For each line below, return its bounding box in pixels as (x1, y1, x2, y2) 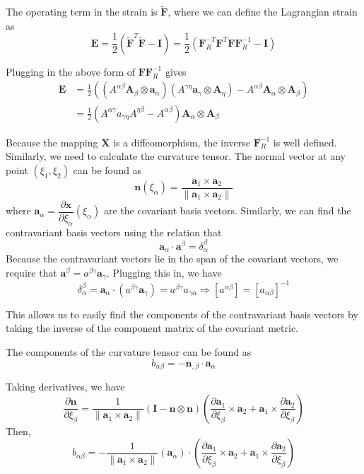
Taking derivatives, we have (6, 378, 125, 393)
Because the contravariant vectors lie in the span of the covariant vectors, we (6, 251, 339, 266)
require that (6, 265, 57, 279)
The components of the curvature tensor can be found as (6, 344, 252, 359)
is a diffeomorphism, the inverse (113, 134, 250, 149)
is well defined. (273, 134, 337, 149)
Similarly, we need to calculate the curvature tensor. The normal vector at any (6, 149, 346, 163)
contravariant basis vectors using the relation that (6, 224, 222, 239)
